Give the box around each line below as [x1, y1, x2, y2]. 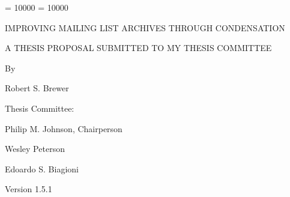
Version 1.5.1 [5, 183, 52, 195]
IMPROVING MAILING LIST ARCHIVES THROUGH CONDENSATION [5, 21, 285, 34]
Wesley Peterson [5, 142, 65, 155]
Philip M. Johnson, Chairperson [5, 122, 122, 135]
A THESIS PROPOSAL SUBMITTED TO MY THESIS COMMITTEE [5, 41, 272, 54]
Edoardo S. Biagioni [5, 162, 79, 175]
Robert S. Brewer [5, 82, 69, 94]
